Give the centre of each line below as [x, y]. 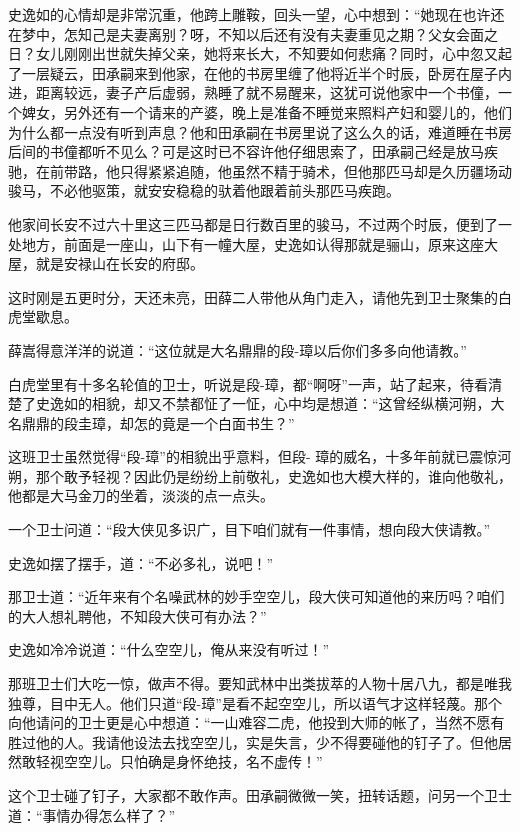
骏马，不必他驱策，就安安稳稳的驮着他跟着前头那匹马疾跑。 [204, 190]
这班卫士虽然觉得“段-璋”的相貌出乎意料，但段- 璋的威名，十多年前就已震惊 [253, 456]
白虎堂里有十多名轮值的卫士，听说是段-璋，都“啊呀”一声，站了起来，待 [241, 383]
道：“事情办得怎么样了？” [92, 814]
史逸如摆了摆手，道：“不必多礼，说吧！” [141, 562]
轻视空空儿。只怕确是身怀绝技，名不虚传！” [179, 761]
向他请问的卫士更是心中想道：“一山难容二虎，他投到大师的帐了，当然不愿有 [256, 722]
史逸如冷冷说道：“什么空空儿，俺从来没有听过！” [169, 649]
